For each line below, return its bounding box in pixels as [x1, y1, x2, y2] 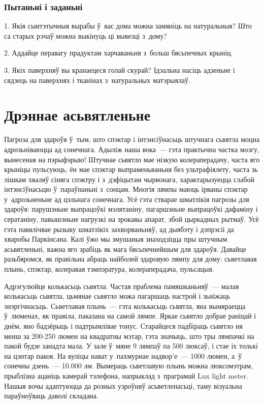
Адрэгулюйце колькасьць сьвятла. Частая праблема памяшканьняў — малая [4, 280, 239, 291]
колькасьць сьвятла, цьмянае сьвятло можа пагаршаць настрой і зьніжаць [4, 291, 230, 301]
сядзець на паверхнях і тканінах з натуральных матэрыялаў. [4, 74, 190, 85]
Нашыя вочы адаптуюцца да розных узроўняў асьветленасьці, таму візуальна [4, 380, 242, 391]
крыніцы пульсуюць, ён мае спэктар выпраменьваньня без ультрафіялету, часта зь [4, 164, 258, 175]
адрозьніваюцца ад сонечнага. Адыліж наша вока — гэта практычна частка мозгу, [4, 143, 259, 154]
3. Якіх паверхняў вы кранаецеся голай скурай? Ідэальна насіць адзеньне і [4, 65, 235, 75]
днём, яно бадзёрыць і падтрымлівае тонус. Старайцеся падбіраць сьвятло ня [4, 321, 243, 331]
